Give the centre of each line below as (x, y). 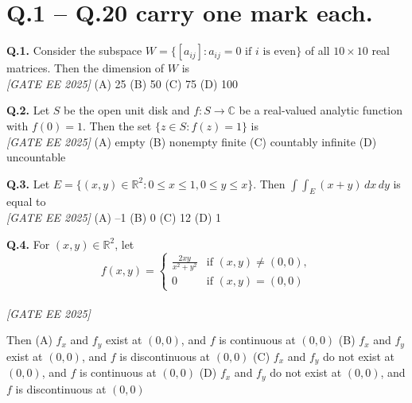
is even (280, 52)
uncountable (36, 157)
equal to (26, 201)
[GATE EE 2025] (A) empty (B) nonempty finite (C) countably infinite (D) (192, 141)
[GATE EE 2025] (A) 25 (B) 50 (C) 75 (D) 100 (122, 83)
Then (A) (29, 340)
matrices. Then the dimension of (86, 68)
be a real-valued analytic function (321, 110)
